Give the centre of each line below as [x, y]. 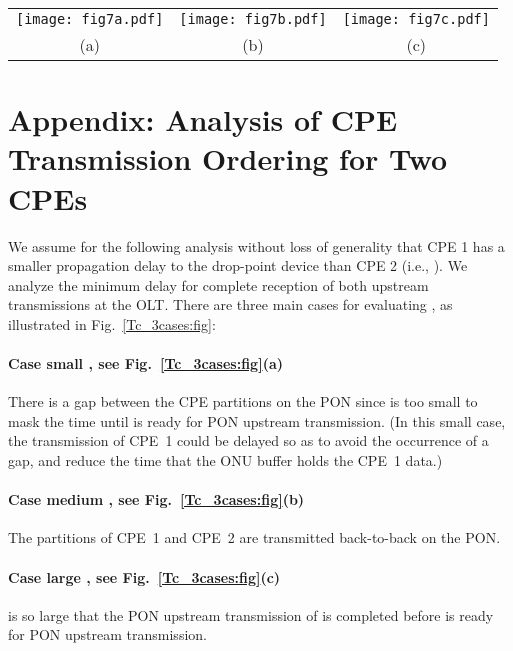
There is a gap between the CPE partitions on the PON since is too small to [243, 401]
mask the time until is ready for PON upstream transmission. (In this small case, [257, 420]
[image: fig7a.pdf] [90, 19]
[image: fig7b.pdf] [253, 19]
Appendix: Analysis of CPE [203, 119]
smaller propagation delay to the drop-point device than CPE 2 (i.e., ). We [238, 265]
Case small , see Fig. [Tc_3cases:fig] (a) [145, 363]
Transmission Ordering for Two [228, 158]
